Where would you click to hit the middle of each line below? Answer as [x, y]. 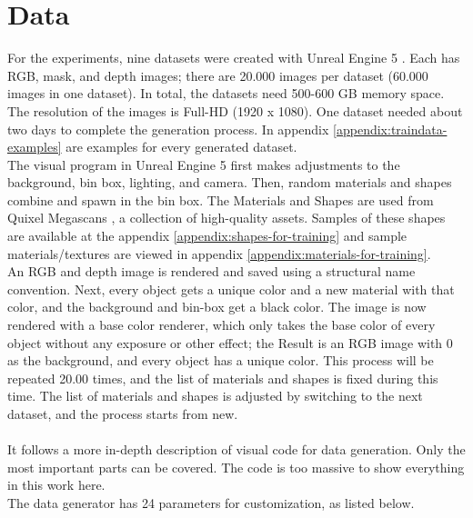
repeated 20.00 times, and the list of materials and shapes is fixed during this [223, 378]
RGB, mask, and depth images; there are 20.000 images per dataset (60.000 [218, 75]
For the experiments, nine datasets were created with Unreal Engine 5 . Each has [234, 58]
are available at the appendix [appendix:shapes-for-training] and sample [207, 236]
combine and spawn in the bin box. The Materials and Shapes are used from [221, 199]
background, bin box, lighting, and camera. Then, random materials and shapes [230, 182]
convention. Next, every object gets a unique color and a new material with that [231, 289]
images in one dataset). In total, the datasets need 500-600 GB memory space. [226, 93]
